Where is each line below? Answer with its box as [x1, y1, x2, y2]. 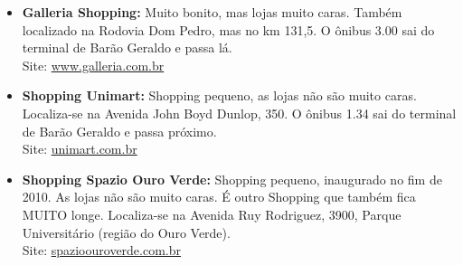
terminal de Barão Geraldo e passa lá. [22, 38, 232, 57]
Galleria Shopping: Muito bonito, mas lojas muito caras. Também [22, 3, 402, 21]
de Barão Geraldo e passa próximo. [22, 121, 217, 140]
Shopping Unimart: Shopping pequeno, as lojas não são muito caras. [22, 86, 417, 105]
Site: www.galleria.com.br [22, 55, 165, 74]
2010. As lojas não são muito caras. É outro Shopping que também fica [22, 187, 416, 206]
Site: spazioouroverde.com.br [22, 241, 182, 260]
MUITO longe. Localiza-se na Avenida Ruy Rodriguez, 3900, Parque [22, 204, 402, 223]
